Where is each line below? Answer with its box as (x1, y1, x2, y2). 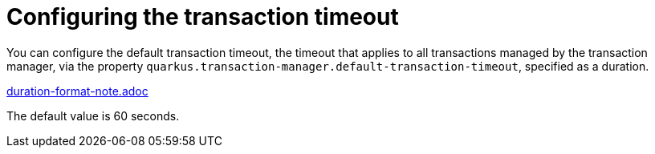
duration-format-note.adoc (6, 83, 148, 98)
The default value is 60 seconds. (6, 108, 180, 123)
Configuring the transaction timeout (6, 3, 399, 30)
